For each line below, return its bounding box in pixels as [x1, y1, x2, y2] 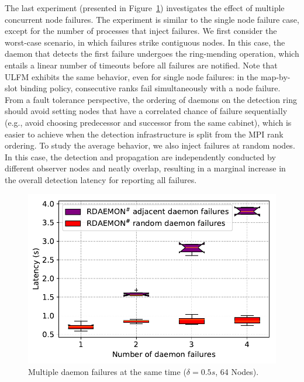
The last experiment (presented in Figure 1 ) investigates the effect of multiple [5, 2, 285, 13]
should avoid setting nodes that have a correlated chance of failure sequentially [5, 105, 288, 117]
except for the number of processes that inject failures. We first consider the [5, 25, 277, 37]
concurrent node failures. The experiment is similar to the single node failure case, [5, 13, 299, 25]
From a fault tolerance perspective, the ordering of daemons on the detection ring [5, 93, 297, 105]
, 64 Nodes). [215, 365, 259, 377]
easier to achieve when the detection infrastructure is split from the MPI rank [5, 128, 284, 140]
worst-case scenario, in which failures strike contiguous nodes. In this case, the [5, 36, 285, 48]
